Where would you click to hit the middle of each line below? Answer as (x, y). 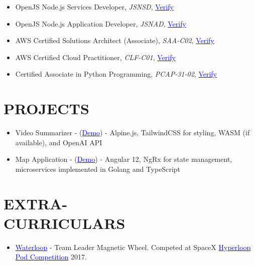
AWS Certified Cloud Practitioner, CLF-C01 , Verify (95, 57)
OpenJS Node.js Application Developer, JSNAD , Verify (101, 23)
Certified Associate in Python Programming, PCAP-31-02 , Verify (116, 74)
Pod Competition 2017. (51, 257)
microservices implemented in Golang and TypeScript (98, 169)
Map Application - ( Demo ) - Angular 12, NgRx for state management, (124, 159)
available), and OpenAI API (59, 142)
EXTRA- (36, 203)
